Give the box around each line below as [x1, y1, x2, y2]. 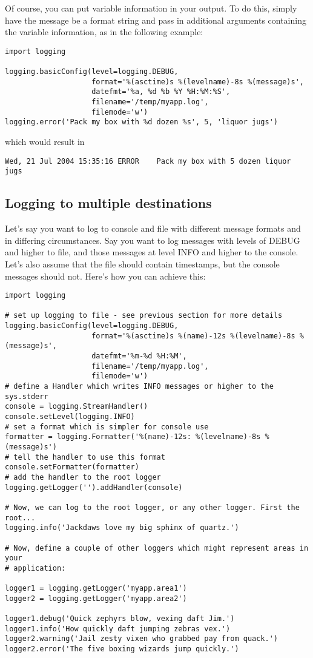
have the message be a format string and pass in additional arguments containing [5, 13, 306, 26]
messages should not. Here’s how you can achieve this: [5, 269, 206, 282]
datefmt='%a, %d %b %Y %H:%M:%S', [91, 87, 231, 96]
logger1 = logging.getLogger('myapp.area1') [5, 584, 187, 593]
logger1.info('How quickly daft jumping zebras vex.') [5, 624, 231, 633]
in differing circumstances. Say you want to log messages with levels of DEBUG [5, 233, 300, 246]
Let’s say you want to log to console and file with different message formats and [5, 222, 301, 235]
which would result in [5, 135, 85, 148]
